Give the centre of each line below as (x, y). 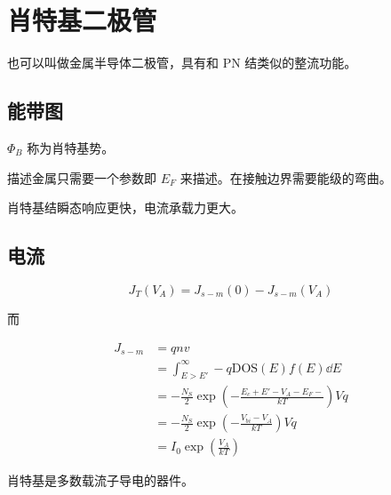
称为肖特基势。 (71, 147)
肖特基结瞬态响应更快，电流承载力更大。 (125, 208)
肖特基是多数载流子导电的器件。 (100, 480)
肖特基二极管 (82, 20)
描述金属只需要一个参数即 (82, 177)
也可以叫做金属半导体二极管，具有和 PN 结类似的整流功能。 (182, 63)
